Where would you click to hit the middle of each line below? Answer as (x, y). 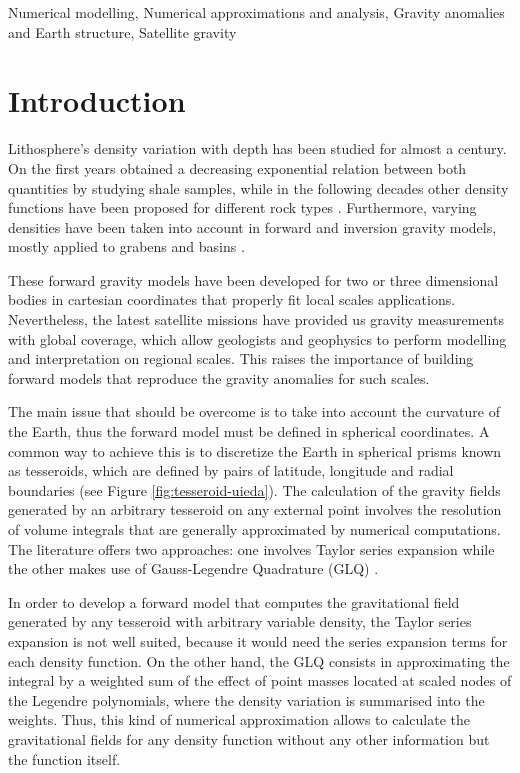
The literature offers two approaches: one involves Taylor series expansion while (251, 548)
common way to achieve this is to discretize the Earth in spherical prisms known (255, 450)
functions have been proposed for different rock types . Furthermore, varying (242, 207)
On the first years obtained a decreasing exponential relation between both (237, 167)
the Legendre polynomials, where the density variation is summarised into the (246, 699)
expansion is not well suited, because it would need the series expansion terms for (258, 640)
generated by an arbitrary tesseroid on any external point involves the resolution (255, 509)
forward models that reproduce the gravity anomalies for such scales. (219, 377)
